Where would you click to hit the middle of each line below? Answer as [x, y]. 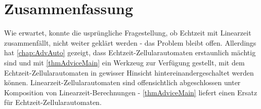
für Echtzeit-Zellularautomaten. [53, 102]
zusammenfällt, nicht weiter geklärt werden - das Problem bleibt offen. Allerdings [130, 42]
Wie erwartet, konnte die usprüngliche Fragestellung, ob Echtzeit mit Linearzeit [128, 33]
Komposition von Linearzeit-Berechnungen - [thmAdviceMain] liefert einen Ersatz [131, 92]
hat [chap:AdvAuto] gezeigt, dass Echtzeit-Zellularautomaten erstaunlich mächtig [130, 52]
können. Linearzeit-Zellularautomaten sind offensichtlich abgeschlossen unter [122, 82]
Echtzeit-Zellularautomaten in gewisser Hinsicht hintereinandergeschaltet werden [129, 72]
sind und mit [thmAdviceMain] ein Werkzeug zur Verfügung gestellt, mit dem [124, 62]
